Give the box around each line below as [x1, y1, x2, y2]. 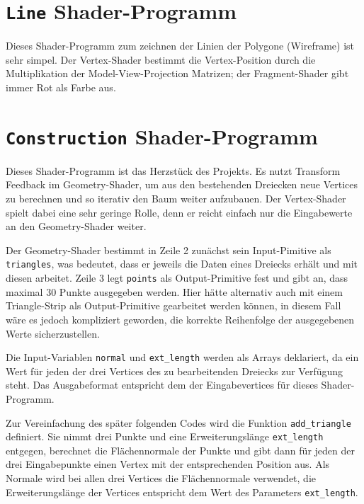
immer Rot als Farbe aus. [6, 80, 116, 95]
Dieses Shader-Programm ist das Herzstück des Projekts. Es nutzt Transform [6, 163, 341, 178]
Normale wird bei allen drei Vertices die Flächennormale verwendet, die [6, 471, 316, 486]
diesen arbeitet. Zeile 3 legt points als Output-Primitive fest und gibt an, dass [6, 270, 348, 285]
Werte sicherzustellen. [6, 326, 100, 340]
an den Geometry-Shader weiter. [6, 219, 147, 234]
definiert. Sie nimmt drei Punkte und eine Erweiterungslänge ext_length [6, 429, 324, 444]
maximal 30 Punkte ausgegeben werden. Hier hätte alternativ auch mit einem [6, 284, 343, 299]
